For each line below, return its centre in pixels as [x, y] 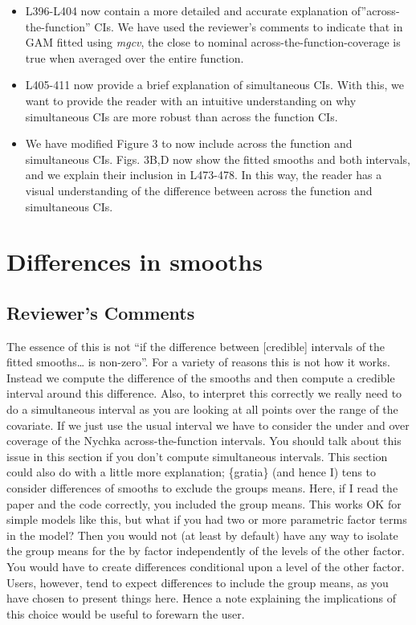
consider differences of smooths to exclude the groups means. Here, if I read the [202, 488]
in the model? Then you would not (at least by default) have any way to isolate [202, 535]
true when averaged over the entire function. [135, 57]
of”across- [375, 10]
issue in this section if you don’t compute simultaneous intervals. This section [197, 456]
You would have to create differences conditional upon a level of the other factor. [206, 567]
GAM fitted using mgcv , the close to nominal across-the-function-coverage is [213, 42]
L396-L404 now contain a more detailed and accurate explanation [187, 10]
